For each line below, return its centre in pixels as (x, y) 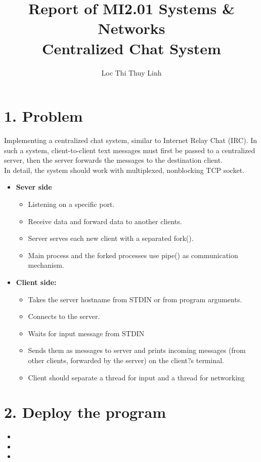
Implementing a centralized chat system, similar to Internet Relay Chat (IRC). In (131, 140)
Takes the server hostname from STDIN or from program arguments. (135, 299)
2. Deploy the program (85, 412)
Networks (132, 28)
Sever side (34, 187)
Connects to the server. (64, 316)
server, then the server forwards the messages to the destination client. (113, 160)
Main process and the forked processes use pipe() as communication (133, 255)
